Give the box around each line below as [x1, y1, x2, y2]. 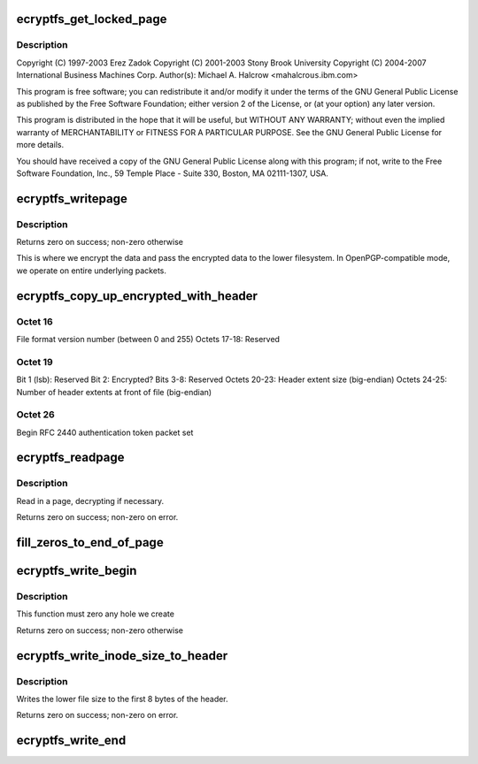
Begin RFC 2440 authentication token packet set [16, 427, 194, 438]
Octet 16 [16, 315, 53, 327]
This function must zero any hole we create [16, 608, 174, 619]
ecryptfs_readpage [16, 450, 125, 465]
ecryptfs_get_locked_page [16, 11, 167, 27]
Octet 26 [16, 409, 55, 421]
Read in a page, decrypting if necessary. [16, 495, 165, 506]
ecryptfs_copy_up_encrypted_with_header [16, 288, 258, 303]
